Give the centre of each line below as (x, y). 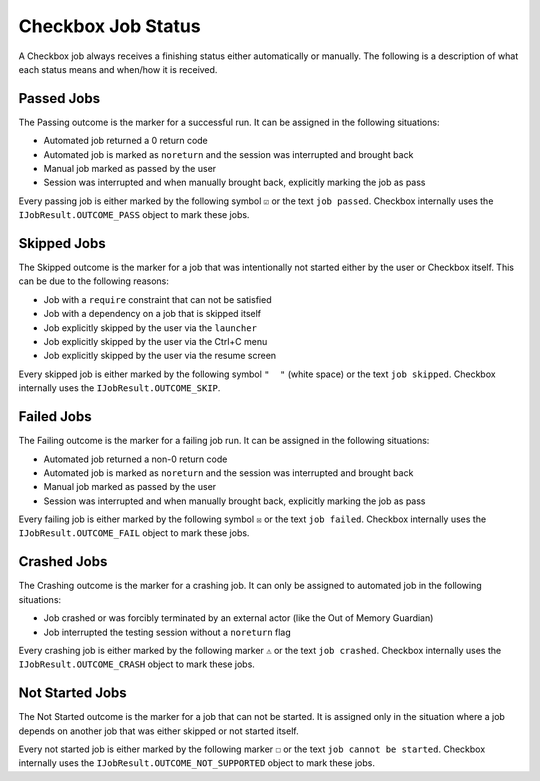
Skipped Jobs (62, 243)
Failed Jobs (55, 416)
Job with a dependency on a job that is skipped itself (152, 314)
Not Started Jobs (72, 693)
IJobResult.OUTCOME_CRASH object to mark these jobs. (136, 664)
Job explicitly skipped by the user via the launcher (150, 327)
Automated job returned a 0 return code (126, 141)
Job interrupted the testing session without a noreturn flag (167, 632)
